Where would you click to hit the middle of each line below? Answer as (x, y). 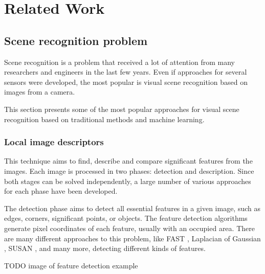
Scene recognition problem (76, 40)
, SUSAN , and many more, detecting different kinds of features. (105, 248)
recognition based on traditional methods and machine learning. (104, 119)
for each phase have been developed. (61, 191)
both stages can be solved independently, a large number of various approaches (128, 181)
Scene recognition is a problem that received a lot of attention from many (119, 62)
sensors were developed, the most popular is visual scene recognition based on (126, 82)
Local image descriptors (54, 142)
